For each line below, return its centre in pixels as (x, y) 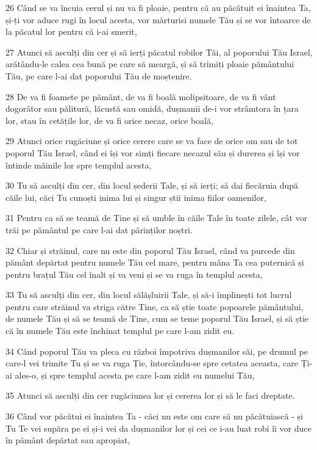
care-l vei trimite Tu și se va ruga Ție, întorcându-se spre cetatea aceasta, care (152, 363)
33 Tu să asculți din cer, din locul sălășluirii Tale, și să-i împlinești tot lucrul (149, 295)
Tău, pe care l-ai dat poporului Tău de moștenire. (99, 75)
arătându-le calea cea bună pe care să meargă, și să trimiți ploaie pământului (150, 64)
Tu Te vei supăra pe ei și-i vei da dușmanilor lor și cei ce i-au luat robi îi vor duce (158, 428)
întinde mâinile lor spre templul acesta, (79, 165)
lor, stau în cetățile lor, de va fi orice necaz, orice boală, (109, 120)
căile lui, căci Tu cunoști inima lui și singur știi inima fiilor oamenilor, (136, 197)
